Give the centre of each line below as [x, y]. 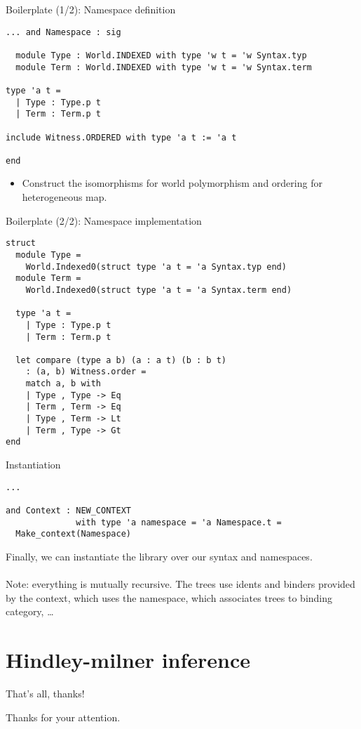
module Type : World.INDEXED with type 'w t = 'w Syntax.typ [161, 55]
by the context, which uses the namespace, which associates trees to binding [169, 597]
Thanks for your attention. [63, 717]
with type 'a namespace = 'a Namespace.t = [179, 522]
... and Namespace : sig [63, 32]
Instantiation [33, 465]
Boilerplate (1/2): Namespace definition [91, 9]
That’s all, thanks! [45, 694]
